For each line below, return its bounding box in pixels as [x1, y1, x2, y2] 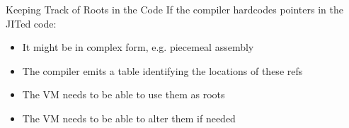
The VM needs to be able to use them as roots [22, 87, 225, 102]
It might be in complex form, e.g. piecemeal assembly [22, 40, 254, 54]
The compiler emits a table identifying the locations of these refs [22, 63, 303, 78]
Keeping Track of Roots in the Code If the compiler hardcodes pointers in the [6, 2, 343, 16]
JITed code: [6, 16, 57, 30]
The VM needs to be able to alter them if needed [22, 110, 236, 125]
